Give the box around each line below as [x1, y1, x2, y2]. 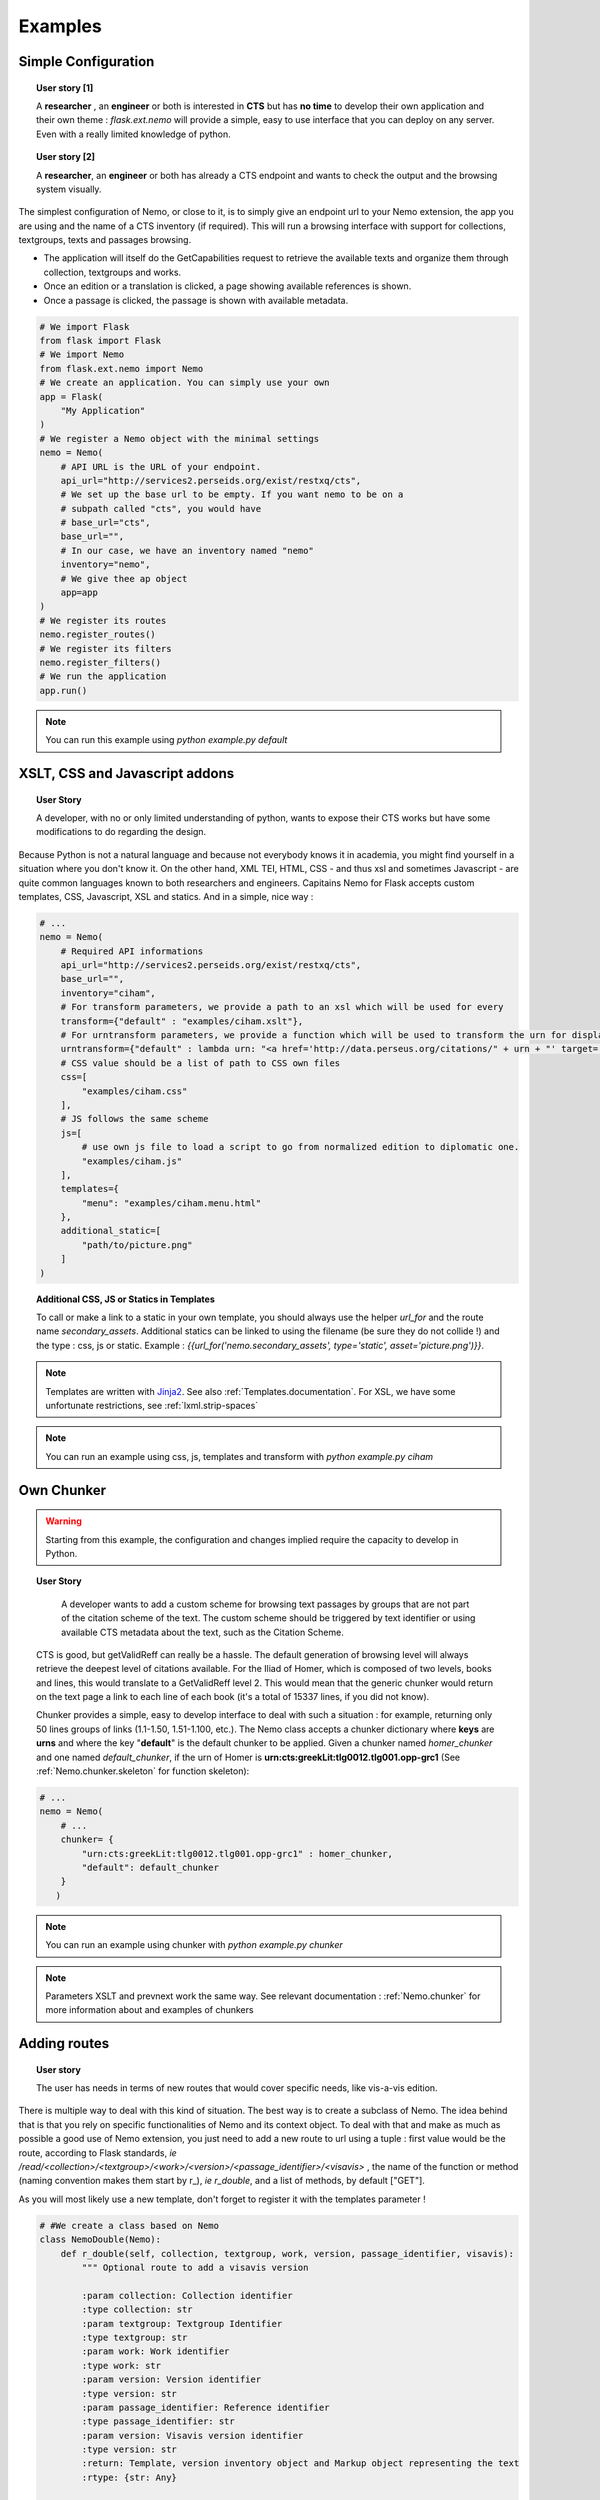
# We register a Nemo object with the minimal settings [39, 433, 320, 444]
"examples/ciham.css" [81, 1085, 188, 1097]
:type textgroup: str [81, 2331, 188, 2343]
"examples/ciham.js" [81, 1155, 183, 1167]
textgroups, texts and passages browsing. [18, 234, 192, 246]
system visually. [36, 183, 102, 195]
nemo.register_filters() [39, 657, 162, 668]
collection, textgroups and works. [43, 266, 182, 278]
